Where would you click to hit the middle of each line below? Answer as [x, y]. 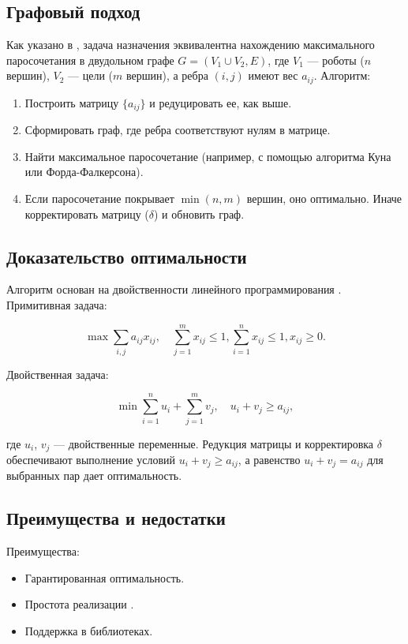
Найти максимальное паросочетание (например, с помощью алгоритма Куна [208, 156]
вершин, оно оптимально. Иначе [324, 198]
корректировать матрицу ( [87, 213]
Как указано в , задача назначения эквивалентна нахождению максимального [191, 45]
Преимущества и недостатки [116, 518]
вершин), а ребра [167, 75]
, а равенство [269, 459]
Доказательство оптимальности [127, 256]
